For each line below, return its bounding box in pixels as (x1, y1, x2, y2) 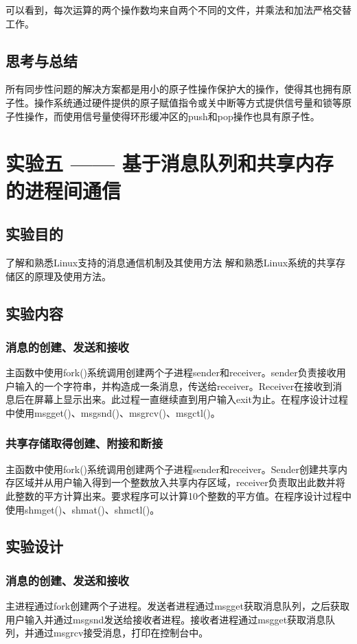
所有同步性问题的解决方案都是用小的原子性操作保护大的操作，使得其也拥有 (5, 82, 342, 96)
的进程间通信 (5, 176, 122, 204)
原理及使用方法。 (34, 268, 111, 283)
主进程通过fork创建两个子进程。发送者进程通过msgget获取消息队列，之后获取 (5, 599, 350, 613)
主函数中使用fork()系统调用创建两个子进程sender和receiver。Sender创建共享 (5, 461, 338, 476)
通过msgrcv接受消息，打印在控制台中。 (34, 625, 209, 640)
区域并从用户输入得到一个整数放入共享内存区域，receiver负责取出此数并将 (14, 475, 345, 490)
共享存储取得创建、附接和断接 (5, 435, 163, 452)
